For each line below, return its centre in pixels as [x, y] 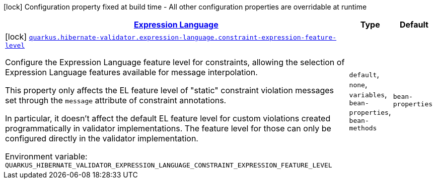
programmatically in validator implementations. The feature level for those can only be [168, 128]
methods [363, 128]
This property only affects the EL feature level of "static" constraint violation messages [169, 90]
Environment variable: [46, 156]
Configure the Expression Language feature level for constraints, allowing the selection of [175, 62]
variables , [368, 94]
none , [358, 84]
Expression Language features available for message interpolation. [131, 72]
